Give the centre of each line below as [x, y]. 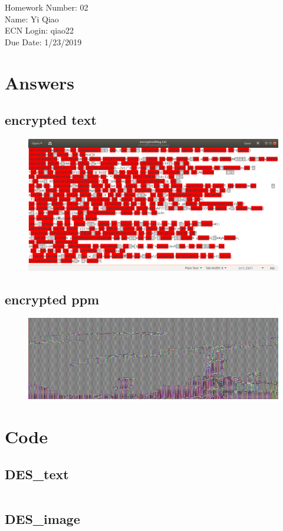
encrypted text [51, 120]
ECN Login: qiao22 [40, 30]
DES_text [37, 474]
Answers [40, 82]
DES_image [42, 519]
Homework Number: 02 [47, 7]
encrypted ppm [52, 299]
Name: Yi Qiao [32, 19]
